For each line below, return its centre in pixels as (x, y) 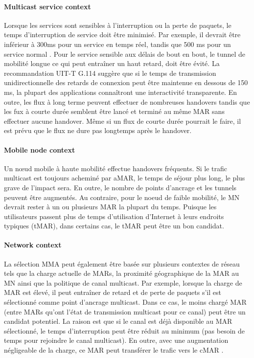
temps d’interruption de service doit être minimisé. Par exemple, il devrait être (122, 34)
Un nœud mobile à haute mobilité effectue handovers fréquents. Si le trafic (116, 168)
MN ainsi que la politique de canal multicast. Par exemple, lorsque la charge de (123, 282)
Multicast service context (47, 6)
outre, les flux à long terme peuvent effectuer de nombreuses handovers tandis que (127, 101)
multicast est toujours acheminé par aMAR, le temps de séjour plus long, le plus (125, 178)
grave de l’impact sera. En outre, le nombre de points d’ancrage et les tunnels (120, 187)
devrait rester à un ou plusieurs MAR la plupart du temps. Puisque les (110, 207)
